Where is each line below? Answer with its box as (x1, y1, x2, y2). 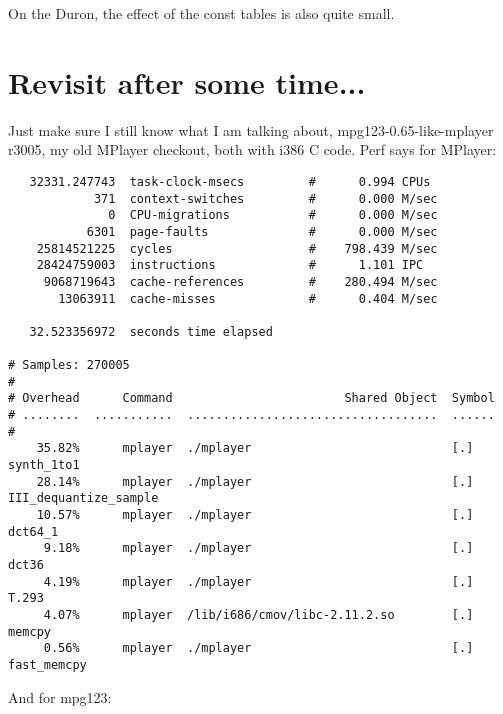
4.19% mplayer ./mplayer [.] (43, 574, 474, 589)
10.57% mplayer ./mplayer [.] (36, 508, 474, 523)
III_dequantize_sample (8, 491, 159, 506)
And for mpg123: (8, 686, 112, 707)
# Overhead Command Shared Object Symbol (8, 391, 495, 406)
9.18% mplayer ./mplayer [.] (43, 541, 474, 556)
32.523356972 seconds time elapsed (29, 324, 273, 339)
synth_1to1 (8, 458, 80, 473)
